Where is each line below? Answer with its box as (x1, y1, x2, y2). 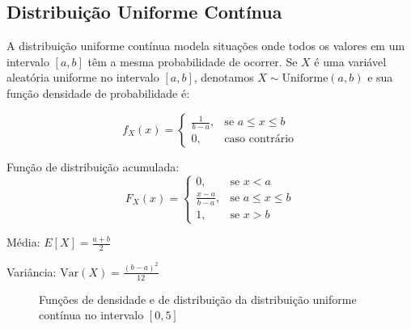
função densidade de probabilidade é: (6, 84, 190, 101)
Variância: (6, 263, 57, 280)
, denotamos (193, 69, 254, 86)
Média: (6, 234, 40, 251)
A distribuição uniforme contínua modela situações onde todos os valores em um (6, 37, 405, 54)
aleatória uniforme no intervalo (6, 69, 159, 86)
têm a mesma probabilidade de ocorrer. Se (87, 53, 298, 70)
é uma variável (314, 53, 387, 70)
